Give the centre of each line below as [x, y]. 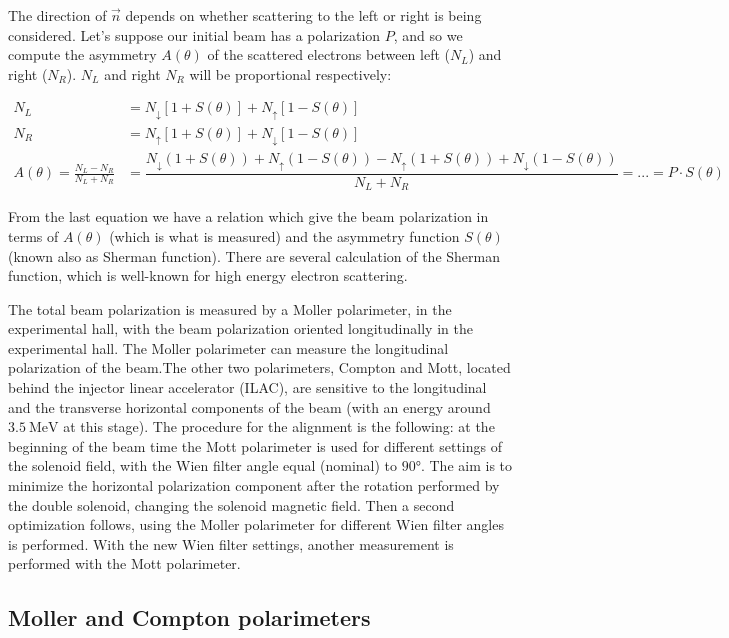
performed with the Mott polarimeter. [124, 563]
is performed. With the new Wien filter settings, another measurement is [231, 543]
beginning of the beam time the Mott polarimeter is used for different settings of [255, 445]
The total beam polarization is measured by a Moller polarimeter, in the [230, 308]
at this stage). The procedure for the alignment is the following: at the [279, 426]
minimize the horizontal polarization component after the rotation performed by [254, 485]
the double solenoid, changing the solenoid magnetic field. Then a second [231, 504]
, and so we [428, 34]
